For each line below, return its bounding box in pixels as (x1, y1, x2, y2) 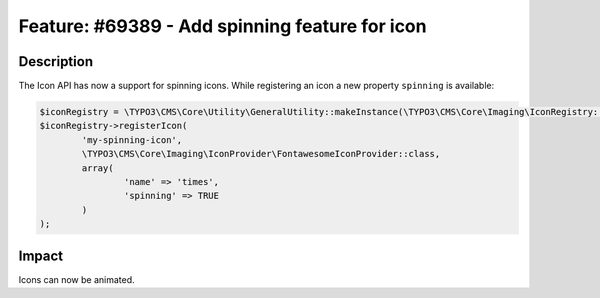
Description (18, 53, 94, 70)
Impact (18, 247, 64, 264)
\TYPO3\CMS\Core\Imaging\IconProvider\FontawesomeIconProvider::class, (81, 148, 441, 160)
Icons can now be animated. (18, 273, 135, 285)
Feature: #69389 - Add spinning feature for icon (18, 15, 427, 37)
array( (81, 162, 114, 174)
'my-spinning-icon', (81, 134, 183, 145)
